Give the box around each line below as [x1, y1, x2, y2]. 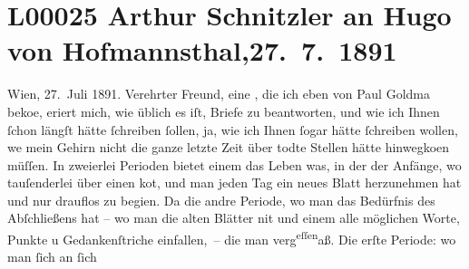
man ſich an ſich [7, 247, 97, 266]
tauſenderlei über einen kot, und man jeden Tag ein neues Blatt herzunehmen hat [7, 173, 462, 192]
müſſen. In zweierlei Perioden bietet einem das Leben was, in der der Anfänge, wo [7, 155, 462, 174]
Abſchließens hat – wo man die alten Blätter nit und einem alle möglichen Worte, [7, 208, 460, 227]
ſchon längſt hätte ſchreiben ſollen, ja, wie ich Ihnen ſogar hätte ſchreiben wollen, [7, 120, 458, 139]
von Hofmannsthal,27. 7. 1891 [7, 32, 397, 69]
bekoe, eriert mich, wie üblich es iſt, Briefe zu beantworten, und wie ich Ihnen [7, 101, 440, 120]
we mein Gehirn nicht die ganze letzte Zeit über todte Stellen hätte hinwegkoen [7, 138, 450, 157]
